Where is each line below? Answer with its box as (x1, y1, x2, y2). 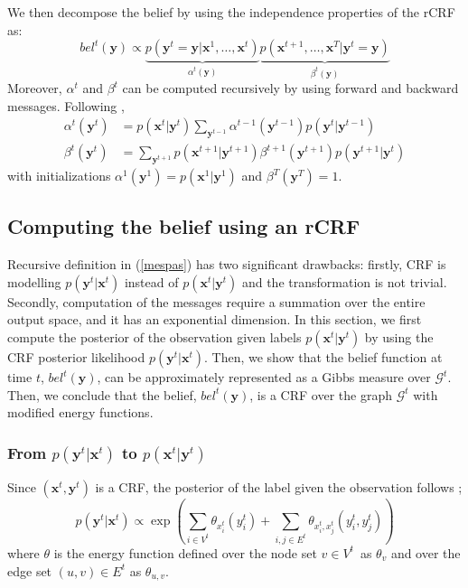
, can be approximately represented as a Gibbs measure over (97, 368, 431, 387)
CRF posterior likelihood (7, 348, 145, 367)
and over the (390, 543, 461, 562)
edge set (7, 561, 52, 580)
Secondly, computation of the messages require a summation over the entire (7, 292, 426, 311)
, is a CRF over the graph (249, 385, 392, 404)
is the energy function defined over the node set (53, 543, 317, 562)
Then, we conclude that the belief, (7, 385, 197, 404)
